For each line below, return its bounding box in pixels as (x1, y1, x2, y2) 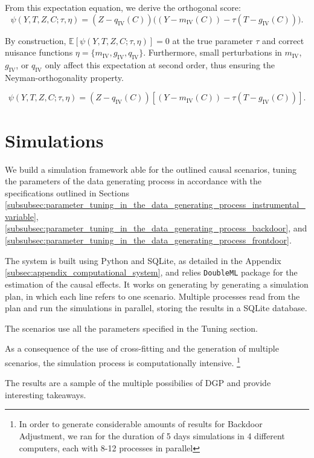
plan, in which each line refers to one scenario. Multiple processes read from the (5, 289, 300, 302)
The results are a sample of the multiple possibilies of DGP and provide (5, 376, 271, 389)
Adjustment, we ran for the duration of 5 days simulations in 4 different (19, 429, 285, 442)
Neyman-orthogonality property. (5, 71, 124, 83)
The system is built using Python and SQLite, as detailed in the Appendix (5, 254, 281, 266)
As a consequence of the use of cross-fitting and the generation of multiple (5, 342, 279, 355)
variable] (5, 210, 36, 222)
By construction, (5, 34, 66, 47)
